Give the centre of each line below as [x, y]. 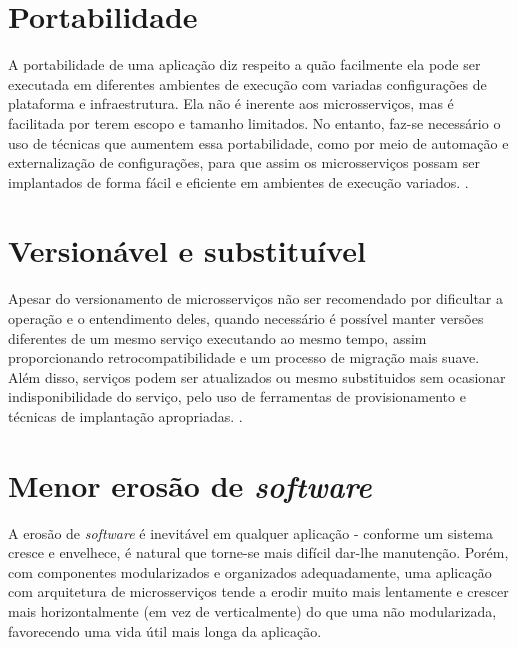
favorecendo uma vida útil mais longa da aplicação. [165, 630]
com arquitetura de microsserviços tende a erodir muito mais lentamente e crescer [258, 591]
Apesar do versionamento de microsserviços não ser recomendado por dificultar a [256, 298]
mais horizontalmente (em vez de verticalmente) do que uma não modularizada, [252, 611]
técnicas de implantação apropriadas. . [125, 415]
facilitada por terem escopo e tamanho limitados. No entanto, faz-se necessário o [254, 122]
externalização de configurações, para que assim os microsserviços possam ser [244, 162]
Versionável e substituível [187, 250]
